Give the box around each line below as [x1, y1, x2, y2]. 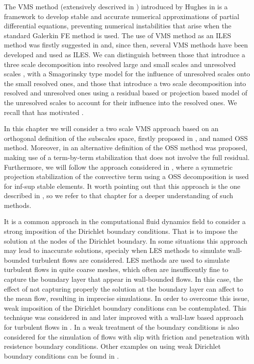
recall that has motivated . [4, 107, 84, 117]
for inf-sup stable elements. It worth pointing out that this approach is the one [4, 181, 240, 191]
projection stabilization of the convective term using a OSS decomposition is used [4, 171, 249, 182]
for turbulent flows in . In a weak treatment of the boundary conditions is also [4, 322, 239, 332]
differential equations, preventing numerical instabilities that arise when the [4, 21, 231, 31]
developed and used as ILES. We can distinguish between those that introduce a [4, 49, 245, 59]
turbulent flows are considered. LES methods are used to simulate [32, 254, 230, 265]
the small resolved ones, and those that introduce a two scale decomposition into [4, 78, 246, 88]
